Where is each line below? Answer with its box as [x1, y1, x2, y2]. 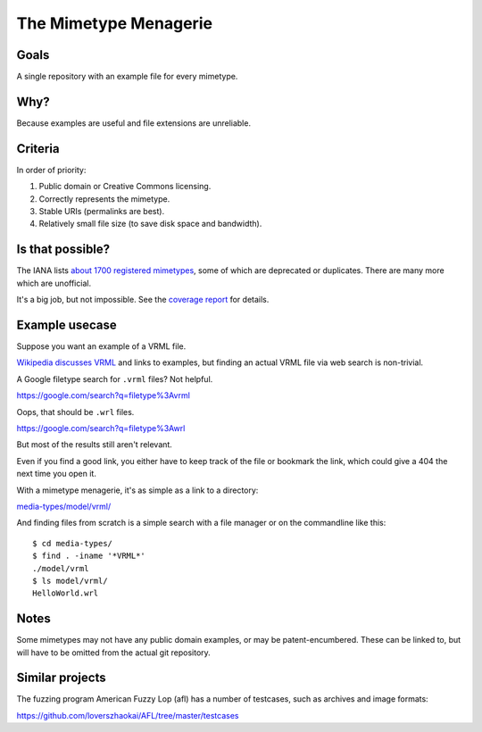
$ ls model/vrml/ [32, 576, 108, 586]
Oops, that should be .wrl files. [16, 406, 135, 417]
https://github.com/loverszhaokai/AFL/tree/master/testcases [16, 710, 239, 720]
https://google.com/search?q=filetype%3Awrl [16, 422, 186, 433]
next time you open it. [16, 469, 97, 479]
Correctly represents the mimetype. [38, 193, 170, 204]
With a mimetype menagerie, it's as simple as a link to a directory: [16, 485, 259, 495]
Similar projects [16, 670, 106, 686]
